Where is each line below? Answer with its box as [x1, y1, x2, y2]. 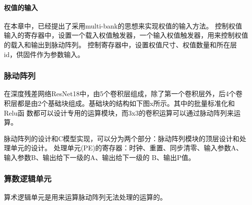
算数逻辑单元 [4, 173, 52, 185]
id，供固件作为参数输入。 [4, 49, 84, 59]
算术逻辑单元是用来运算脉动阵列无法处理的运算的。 [4, 191, 167, 202]
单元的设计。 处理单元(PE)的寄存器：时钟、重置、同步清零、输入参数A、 [10, 143, 243, 153]
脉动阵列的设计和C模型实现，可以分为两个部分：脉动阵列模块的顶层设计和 [4, 133, 240, 143]
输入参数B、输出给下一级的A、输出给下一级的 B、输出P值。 [4, 152, 195, 162]
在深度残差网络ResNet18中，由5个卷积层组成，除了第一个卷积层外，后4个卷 [4, 88, 243, 99]
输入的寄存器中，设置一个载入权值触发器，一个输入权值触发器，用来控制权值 [4, 30, 248, 40]
